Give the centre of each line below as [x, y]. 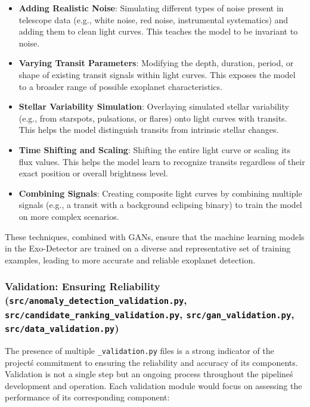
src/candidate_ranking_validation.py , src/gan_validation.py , [150, 314]
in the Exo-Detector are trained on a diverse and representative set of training [148, 248]
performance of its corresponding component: [87, 397]
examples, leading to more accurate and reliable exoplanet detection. [130, 260]
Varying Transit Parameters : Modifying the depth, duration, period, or [156, 63]
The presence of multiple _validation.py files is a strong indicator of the [139, 350]
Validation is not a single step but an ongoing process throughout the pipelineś [149, 374]
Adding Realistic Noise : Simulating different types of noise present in [151, 8]
